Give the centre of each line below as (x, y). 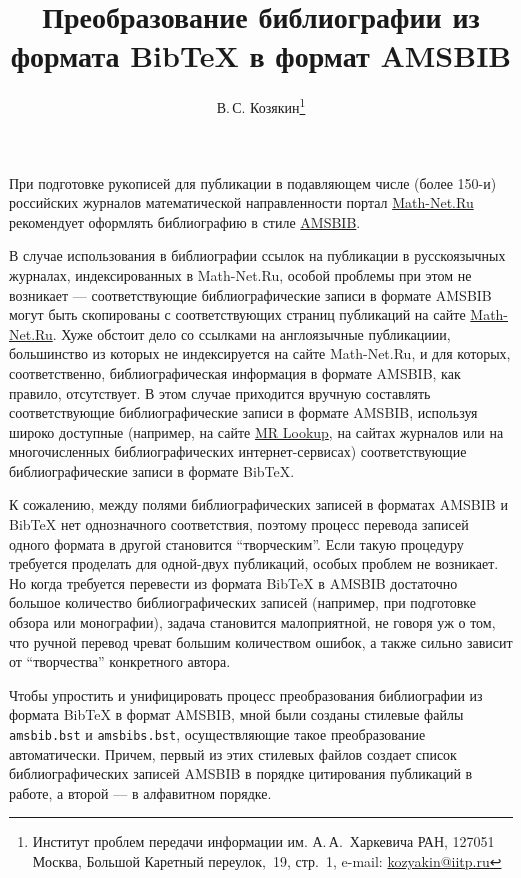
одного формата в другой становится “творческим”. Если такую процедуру (236, 543)
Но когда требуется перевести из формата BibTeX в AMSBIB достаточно (233, 582)
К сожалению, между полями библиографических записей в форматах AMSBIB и (258, 504)
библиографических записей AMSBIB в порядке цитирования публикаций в (241, 773)
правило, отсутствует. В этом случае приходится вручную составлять (220, 392)
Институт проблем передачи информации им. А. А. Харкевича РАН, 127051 (263, 841)
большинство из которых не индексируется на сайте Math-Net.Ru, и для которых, (260, 353)
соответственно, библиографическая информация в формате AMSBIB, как (235, 372)
